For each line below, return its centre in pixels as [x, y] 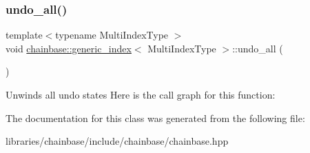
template [24, 35]
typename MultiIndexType [112, 35]
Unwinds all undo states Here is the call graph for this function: [141, 94]
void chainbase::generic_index [69, 48]
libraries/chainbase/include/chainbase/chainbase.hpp [117, 141]
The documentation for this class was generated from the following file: [155, 118]
